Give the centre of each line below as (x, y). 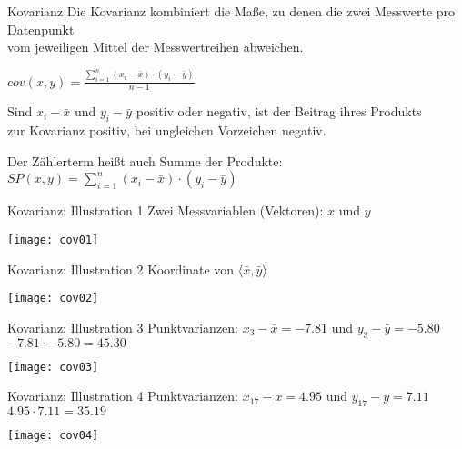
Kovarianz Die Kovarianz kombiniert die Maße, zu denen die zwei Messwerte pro (231, 11)
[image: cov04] (53, 436)
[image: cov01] (53, 240)
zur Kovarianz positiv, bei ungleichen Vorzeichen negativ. (167, 130)
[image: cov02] (53, 299)
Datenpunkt (41, 29)
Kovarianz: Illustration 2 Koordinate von (121, 269)
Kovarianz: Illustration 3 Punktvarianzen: (123, 327)
